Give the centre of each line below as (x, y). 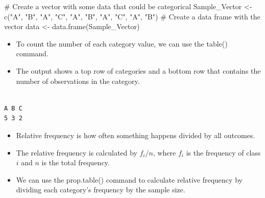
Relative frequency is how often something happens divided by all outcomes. (136, 135)
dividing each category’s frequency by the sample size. (101, 190)
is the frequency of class (223, 152)
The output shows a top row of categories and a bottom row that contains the (138, 70)
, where (164, 152)
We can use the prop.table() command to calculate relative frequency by (129, 179)
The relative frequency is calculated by (77, 152)
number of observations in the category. (78, 81)
